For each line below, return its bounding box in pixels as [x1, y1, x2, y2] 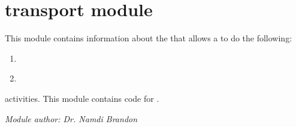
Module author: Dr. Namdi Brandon [5, 112, 138, 125]
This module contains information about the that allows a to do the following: [5, 32, 292, 44]
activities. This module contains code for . [5, 92, 159, 104]
